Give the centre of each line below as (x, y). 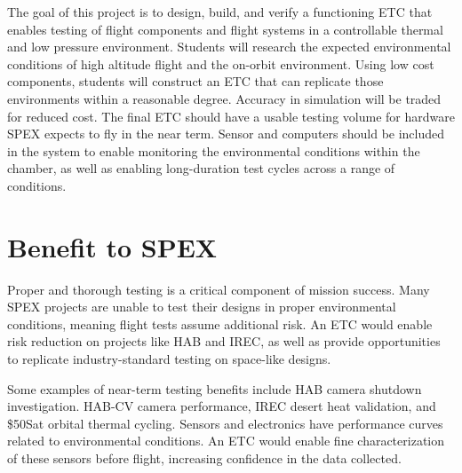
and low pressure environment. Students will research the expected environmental (229, 47)
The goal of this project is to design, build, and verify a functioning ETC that (220, 12)
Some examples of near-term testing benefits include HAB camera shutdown (215, 388)
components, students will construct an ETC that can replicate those (195, 81)
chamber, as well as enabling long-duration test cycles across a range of (201, 168)
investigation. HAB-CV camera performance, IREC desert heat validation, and (222, 406)
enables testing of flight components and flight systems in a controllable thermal (225, 29)
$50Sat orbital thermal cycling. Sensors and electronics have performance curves (225, 423)
